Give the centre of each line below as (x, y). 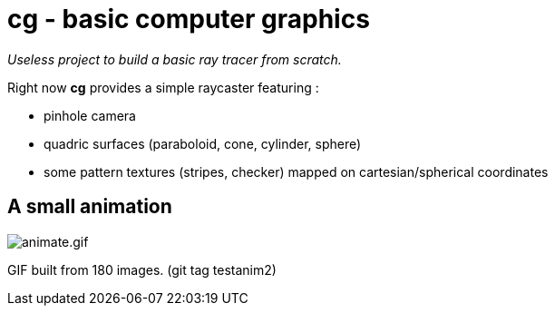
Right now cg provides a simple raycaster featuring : (163, 87)
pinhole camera (90, 115)
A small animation (90, 207)
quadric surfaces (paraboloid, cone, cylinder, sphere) (203, 143)
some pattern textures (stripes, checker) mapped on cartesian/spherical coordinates (296, 171)
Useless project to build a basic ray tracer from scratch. (175, 59)
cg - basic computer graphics (189, 19)
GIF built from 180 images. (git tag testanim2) (142, 269)
